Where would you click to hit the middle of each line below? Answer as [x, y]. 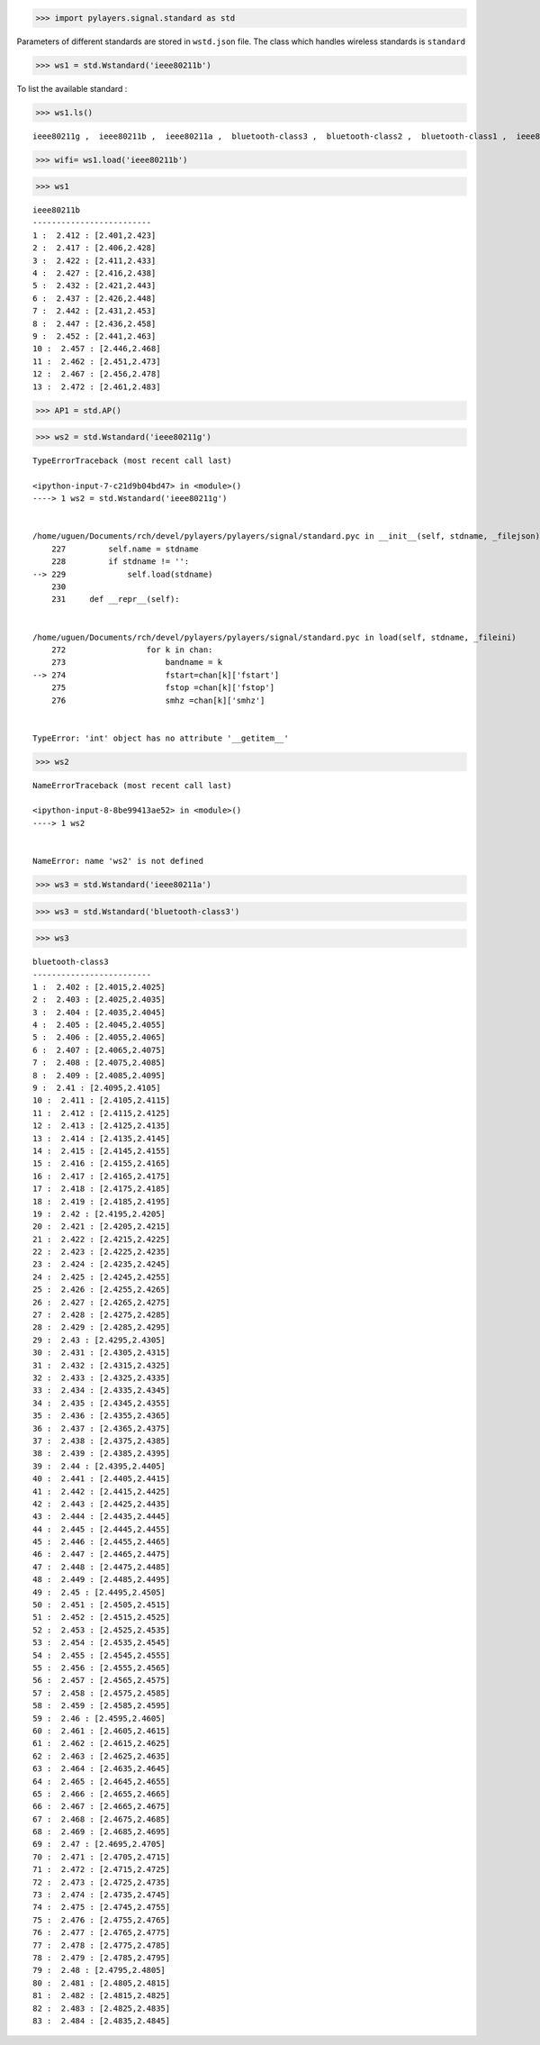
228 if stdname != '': [120, 562]
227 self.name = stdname [125, 549]
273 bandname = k [137, 663]
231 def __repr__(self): [115, 600]
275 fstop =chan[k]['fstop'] [162, 688]
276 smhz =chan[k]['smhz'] [158, 700]
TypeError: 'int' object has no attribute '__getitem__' [161, 738]
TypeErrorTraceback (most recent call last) [133, 461]
